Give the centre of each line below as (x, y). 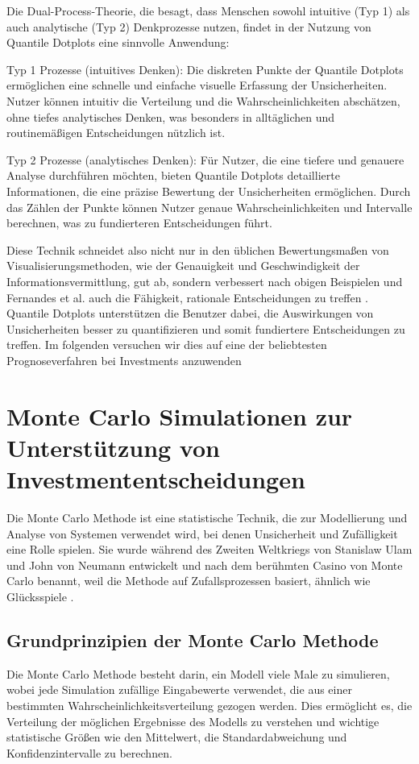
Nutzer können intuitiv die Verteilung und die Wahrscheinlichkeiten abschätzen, (203, 100)
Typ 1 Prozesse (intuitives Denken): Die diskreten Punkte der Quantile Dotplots (205, 69)
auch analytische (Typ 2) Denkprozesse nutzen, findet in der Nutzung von (189, 26)
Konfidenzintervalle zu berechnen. (89, 752)
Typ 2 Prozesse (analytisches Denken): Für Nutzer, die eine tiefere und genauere (205, 159)
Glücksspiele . (40, 596)
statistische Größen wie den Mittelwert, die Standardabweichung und (177, 737)
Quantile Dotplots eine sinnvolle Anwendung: (118, 42)
